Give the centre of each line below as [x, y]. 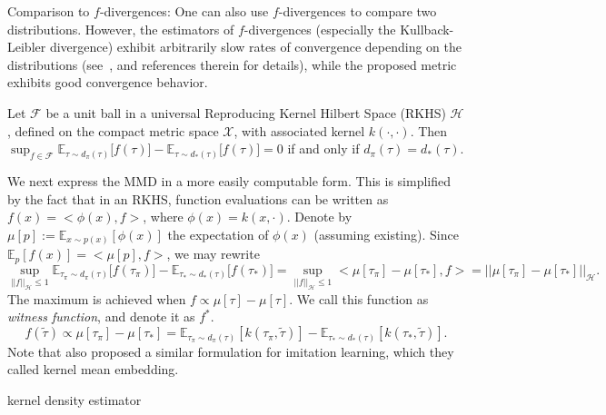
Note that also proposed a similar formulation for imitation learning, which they [231, 351]
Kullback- [427, 29]
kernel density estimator [75, 399]
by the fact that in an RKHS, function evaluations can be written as [198, 198]
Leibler [27, 47]
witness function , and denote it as [101, 316]
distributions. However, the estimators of [121, 29]
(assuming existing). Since [386, 234]
